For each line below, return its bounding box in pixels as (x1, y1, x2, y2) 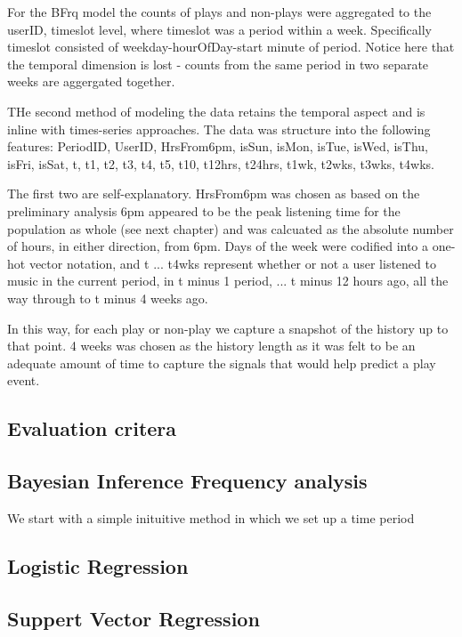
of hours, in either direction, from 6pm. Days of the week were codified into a (7, 237, 429, 255)
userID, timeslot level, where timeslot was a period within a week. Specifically (7, 20, 432, 38)
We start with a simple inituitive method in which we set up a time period (7, 508, 415, 527)
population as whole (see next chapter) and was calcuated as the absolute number (7, 219, 454, 238)
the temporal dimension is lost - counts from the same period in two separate (7, 54, 429, 73)
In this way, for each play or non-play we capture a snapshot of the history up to (7, 318, 449, 337)
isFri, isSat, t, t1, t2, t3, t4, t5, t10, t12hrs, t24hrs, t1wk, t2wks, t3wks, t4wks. (7, 154, 434, 173)
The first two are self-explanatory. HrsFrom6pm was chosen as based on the (7, 184, 420, 203)
